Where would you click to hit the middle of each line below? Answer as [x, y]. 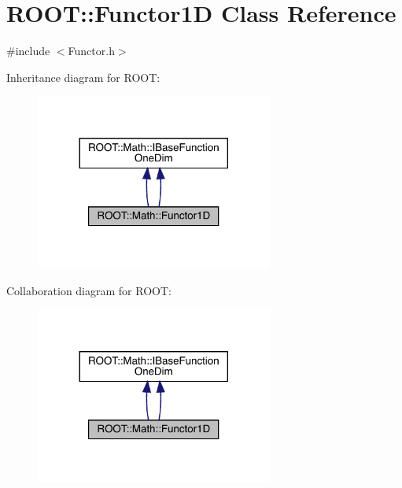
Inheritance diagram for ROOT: [83, 77]
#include [28, 51]
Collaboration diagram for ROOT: [89, 290]
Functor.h [91, 51]
